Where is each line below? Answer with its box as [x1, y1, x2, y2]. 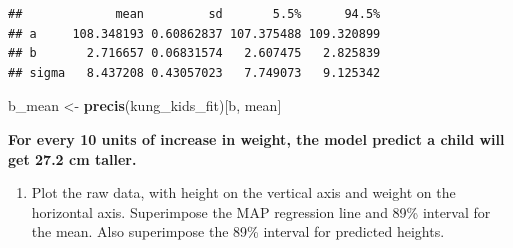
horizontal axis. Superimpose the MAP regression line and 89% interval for [31, 201, 491, 222]
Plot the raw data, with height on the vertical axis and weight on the [31, 182, 456, 203]
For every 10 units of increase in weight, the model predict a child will [8, 128, 505, 149]
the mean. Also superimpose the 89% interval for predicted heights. [31, 221, 445, 242]
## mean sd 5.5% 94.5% [8, 7, 381, 21]
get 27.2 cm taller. [8, 148, 137, 169]
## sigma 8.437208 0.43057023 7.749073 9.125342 [8, 65, 381, 80]
